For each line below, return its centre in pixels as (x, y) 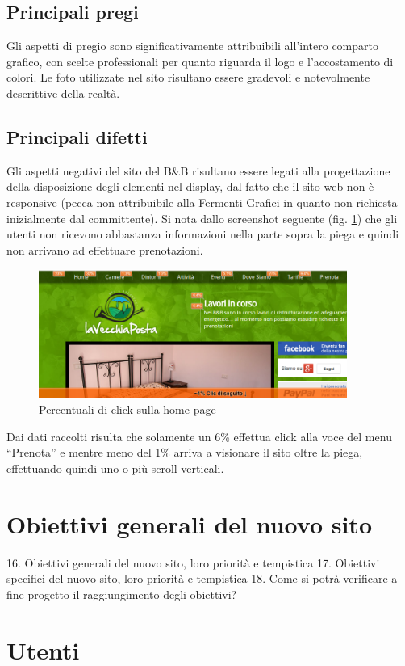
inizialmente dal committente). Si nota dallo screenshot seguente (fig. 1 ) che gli (202, 218)
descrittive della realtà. (63, 93)
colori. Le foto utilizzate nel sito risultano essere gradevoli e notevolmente (188, 77)
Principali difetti (77, 136)
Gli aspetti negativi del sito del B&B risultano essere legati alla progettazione (198, 170)
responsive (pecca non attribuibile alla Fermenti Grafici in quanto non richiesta (202, 202)
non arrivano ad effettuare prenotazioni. (105, 249)
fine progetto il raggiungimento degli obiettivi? (122, 594)
